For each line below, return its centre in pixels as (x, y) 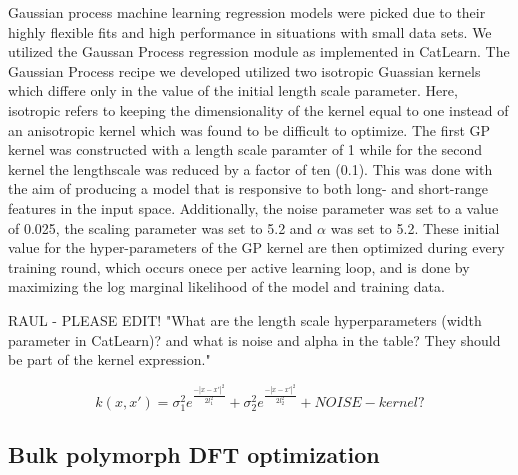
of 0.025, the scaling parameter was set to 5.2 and (160, 227)
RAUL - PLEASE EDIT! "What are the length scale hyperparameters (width (245, 319)
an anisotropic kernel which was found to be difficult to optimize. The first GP (249, 129)
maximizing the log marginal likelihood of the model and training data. (226, 286)
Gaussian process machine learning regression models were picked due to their (247, 12)
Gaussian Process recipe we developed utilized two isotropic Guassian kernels (244, 70)
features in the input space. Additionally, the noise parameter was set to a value (253, 207)
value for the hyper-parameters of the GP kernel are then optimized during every (256, 247)
